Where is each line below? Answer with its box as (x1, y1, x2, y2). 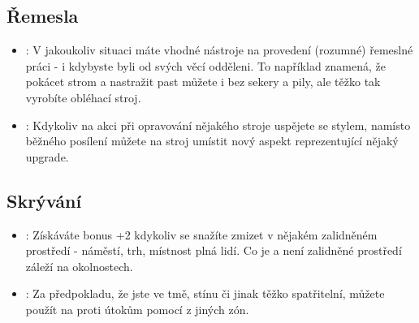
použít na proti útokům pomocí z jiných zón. (25, 300, 249, 317)
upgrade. (25, 148, 69, 165)
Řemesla (6, 3, 79, 28)
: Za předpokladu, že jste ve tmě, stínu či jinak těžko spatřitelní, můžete (25, 285, 385, 302)
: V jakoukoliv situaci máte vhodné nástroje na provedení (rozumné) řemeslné (25, 41, 413, 58)
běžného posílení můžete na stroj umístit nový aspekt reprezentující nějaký (25, 132, 399, 149)
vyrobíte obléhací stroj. (25, 88, 141, 106)
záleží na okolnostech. (25, 257, 133, 274)
